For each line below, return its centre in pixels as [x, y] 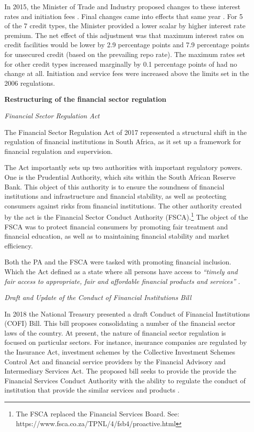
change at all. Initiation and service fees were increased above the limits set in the [127, 73]
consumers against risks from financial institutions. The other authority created [123, 205]
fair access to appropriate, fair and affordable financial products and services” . [122, 281]
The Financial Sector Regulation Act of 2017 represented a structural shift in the [126, 132]
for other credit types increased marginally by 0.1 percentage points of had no [121, 64]
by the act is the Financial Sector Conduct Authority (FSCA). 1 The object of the [126, 216]
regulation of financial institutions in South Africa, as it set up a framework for [123, 141]
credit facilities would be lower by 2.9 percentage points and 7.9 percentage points [127, 45]
